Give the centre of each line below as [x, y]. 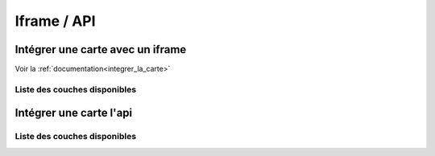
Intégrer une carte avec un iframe [101, 49]
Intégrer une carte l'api [74, 113]
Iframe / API [55, 21]
